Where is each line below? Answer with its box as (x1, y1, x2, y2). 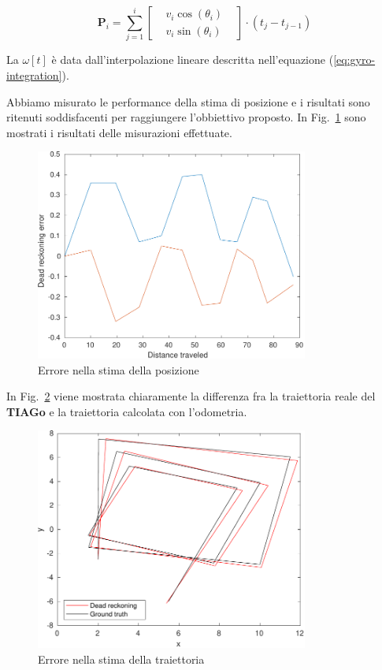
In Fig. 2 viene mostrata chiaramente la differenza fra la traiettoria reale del (6, 388, 376, 404)
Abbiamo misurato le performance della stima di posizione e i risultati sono (6, 93, 370, 110)
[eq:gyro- (333, 51, 376, 68)
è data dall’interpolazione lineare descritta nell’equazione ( (51, 51, 334, 68)
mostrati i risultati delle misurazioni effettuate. (6, 124, 232, 140)
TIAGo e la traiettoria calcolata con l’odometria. (6, 403, 247, 419)
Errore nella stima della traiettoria (38, 650, 205, 667)
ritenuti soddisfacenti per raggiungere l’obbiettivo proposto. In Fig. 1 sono (6, 109, 366, 125)
